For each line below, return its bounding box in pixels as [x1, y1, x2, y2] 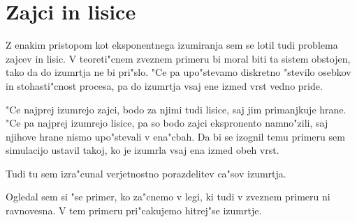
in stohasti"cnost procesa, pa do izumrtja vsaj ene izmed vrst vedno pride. [6, 78, 323, 93]
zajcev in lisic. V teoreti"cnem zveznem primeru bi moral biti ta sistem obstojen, [6, 51, 351, 65]
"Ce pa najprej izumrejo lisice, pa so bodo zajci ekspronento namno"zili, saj [6, 116, 328, 130]
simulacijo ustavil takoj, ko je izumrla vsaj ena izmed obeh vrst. [6, 143, 279, 157]
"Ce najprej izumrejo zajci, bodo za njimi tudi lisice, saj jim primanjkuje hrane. [6, 102, 347, 116]
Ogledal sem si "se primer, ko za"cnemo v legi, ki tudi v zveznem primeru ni [6, 189, 330, 204]
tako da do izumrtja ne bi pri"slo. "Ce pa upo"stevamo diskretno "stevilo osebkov [6, 65, 351, 79]
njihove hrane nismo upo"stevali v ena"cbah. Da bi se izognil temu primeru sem [6, 129, 345, 143]
